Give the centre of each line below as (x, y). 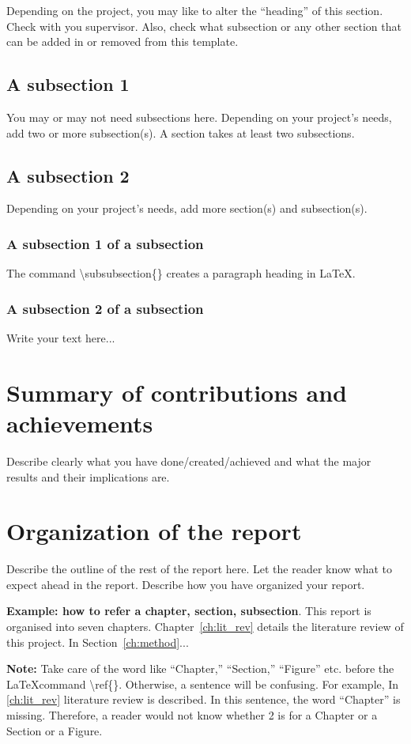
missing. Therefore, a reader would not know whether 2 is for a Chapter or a (192, 714)
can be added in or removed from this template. (123, 42)
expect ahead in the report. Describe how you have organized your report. (186, 584)
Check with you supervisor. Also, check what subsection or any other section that (204, 26)
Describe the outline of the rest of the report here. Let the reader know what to (200, 569)
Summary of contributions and (177, 392)
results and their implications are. (88, 476)
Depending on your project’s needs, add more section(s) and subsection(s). (187, 208)
